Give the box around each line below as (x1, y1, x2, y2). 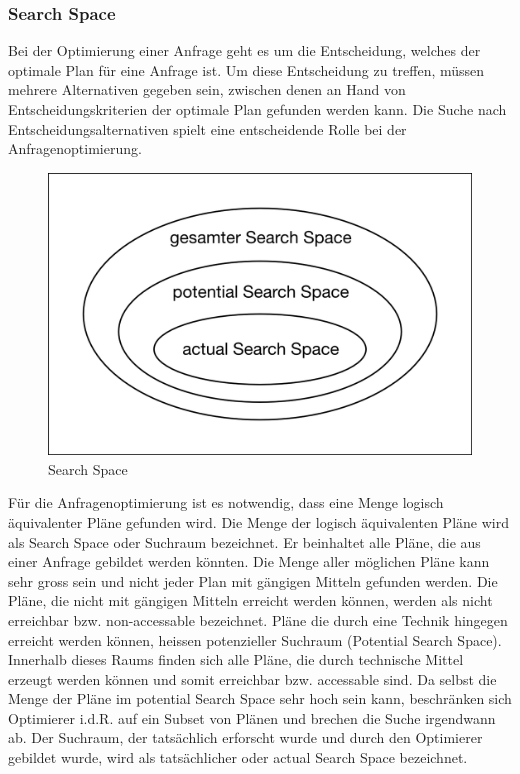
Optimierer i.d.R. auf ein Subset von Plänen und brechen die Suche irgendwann (8, 707, 496, 728)
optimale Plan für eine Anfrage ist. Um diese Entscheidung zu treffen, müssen (8, 59, 485, 80)
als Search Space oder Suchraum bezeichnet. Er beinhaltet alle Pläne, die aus (8, 531, 481, 552)
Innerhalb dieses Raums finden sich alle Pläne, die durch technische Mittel (8, 649, 464, 670)
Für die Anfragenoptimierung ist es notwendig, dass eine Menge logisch (8, 492, 444, 513)
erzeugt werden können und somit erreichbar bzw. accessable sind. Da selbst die (8, 668, 497, 689)
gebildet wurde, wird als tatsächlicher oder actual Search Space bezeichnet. (8, 747, 468, 768)
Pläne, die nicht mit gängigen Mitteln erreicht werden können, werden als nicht (8, 590, 493, 611)
